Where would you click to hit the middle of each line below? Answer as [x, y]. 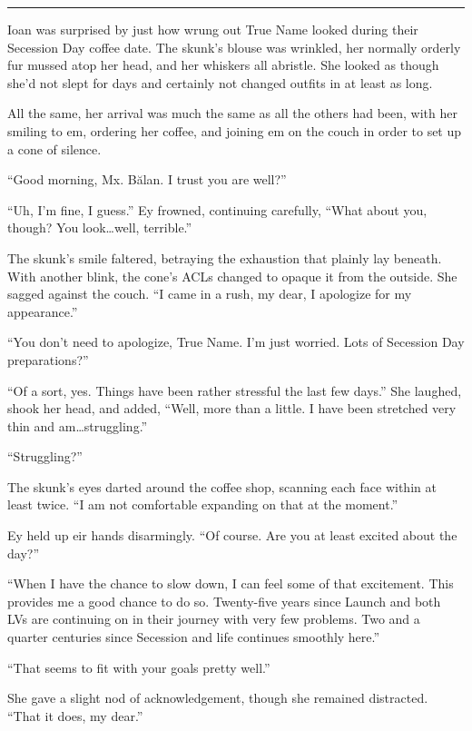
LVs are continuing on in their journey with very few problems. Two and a [214, 619]
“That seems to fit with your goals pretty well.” [139, 667]
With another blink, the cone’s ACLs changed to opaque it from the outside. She [232, 276]
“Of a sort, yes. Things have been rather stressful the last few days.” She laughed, [235, 390]
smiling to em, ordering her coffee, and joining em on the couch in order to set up [235, 130]
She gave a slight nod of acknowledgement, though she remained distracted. [218, 698]
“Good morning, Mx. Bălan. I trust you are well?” [147, 179]
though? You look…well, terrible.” [100, 227]
